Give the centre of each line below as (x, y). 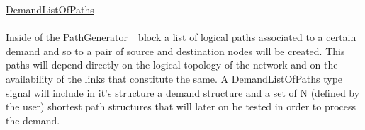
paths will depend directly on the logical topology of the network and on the (172, 65)
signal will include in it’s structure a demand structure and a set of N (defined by (183, 92)
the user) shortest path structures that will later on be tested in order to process (181, 106)
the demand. (33, 120)
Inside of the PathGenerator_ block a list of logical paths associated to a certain (181, 37)
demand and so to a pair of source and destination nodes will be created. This (175, 51)
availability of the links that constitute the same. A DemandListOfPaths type (174, 78)
